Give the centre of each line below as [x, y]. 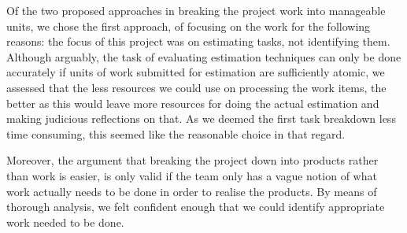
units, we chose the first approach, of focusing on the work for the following [189, 26]
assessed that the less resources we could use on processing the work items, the [196, 87]
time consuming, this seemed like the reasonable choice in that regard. [176, 133]
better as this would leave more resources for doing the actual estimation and [193, 103]
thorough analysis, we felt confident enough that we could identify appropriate [196, 207]
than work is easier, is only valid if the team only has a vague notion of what [192, 175]
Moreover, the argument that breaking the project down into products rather [192, 160]
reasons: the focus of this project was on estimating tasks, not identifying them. [198, 41]
